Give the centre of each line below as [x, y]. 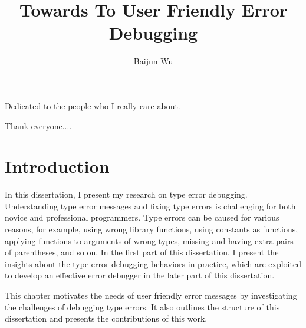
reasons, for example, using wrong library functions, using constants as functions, [152, 229]
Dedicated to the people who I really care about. [93, 105]
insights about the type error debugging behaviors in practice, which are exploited [153, 263]
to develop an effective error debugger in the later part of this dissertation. [140, 275]
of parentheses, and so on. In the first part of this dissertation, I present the [142, 252]
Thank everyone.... [38, 125]
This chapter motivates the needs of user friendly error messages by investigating [151, 295]
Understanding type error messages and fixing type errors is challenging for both [150, 206]
